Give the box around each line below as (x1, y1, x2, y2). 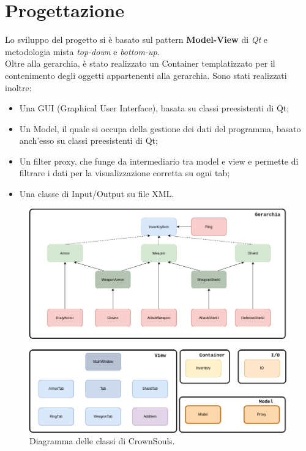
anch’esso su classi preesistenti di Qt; (19, 134, 158, 147)
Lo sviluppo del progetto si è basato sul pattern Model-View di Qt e (5, 33, 268, 46)
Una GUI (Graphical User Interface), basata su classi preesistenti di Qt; (19, 102, 289, 114)
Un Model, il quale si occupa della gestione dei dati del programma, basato (19, 122, 301, 135)
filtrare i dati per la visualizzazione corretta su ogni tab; (19, 166, 230, 179)
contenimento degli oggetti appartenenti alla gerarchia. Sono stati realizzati (5, 69, 287, 81)
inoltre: (5, 81, 32, 94)
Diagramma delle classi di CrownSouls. (29, 434, 175, 447)
